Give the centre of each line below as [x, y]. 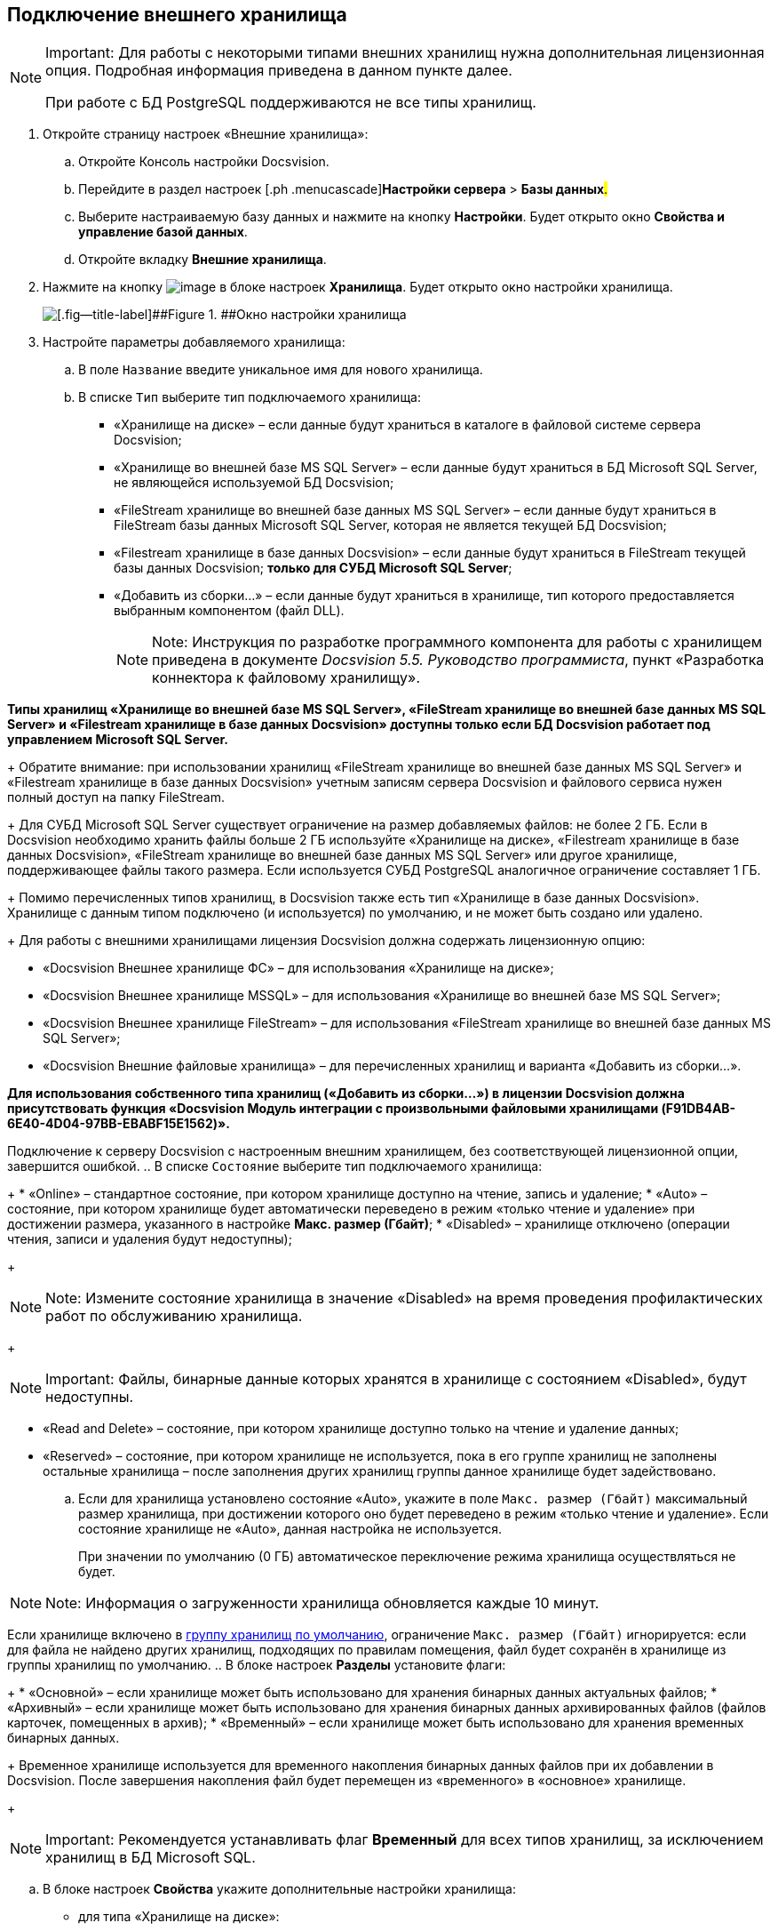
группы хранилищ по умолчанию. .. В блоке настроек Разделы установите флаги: [257, 1665]
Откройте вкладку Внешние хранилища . [202, 260]
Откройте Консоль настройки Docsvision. [204, 162]
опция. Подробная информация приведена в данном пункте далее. [279, 71]
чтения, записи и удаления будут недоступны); [150, 1239]
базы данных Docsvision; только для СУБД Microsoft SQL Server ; [313, 568]
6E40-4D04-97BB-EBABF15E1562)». [119, 1124]
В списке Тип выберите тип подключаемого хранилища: [250, 397]
